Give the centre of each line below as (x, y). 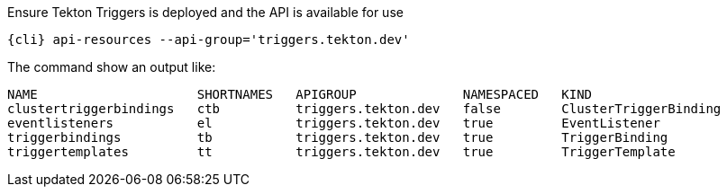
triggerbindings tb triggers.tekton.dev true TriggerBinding (338, 137)
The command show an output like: (112, 67)
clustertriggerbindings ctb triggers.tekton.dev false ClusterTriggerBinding (364, 109)
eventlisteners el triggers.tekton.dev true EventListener (334, 123)
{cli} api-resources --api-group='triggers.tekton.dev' (209, 40)
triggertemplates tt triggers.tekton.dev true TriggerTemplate (341, 152)
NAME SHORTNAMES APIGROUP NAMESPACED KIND (300, 94)
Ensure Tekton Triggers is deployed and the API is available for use (205, 12)
